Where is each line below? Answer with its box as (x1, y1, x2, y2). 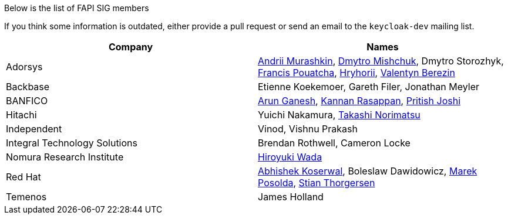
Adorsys (6, 61, 43, 73)
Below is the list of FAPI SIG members (4, 3, 149, 13)
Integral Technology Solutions (6, 137, 137, 149)
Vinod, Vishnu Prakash (258, 123, 358, 135)
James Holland (258, 191, 324, 203)
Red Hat (6, 171, 41, 183)
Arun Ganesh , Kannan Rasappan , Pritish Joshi (258, 95, 461, 107)
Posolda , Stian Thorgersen (258, 177, 375, 189)
